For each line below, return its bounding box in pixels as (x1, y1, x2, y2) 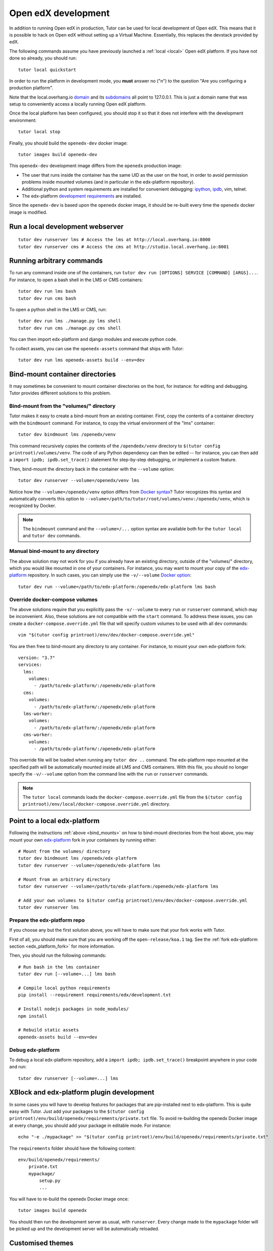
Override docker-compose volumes (9, 596, 98, 603)
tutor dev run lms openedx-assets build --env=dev (18, 357, 145, 363)
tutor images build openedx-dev (18, 152, 97, 158)
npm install (18, 1013, 47, 1019)
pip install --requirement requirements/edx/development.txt (18, 992, 171, 998)
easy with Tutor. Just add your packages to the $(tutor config (9, 1108, 144, 1114)
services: (18, 662, 42, 668)
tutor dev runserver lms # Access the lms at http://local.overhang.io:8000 (18, 237, 211, 243)
